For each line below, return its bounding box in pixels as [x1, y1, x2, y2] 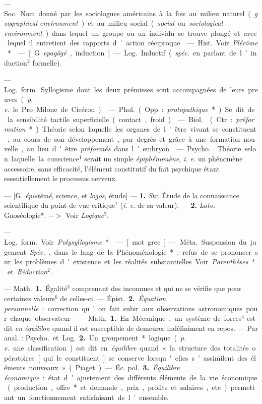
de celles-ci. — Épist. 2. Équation [60, 293, 166, 304]
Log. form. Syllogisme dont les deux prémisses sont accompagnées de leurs [4, 84, 245, 94]
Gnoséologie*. [4, 209, 46, 220]
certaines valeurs [4, 293, 55, 304]
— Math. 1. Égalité [4, 283, 68, 294]
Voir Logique [65, 209, 104, 220]
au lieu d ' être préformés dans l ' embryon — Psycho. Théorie [27, 143, 241, 154]
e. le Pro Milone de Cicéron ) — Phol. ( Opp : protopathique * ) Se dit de [4, 103, 255, 114]
